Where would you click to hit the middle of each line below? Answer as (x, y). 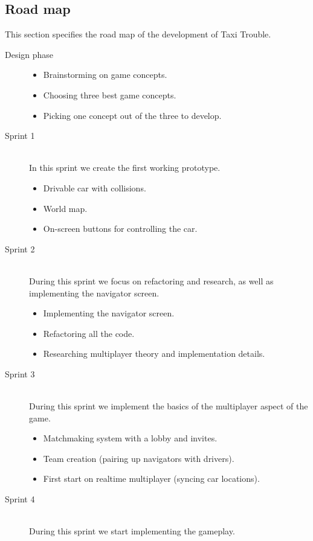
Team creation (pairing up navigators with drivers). (139, 458)
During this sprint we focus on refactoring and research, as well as (151, 280)
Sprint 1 (20, 136)
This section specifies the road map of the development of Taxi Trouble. (138, 34)
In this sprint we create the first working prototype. (125, 168)
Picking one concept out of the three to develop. (132, 115)
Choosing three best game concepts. (110, 94)
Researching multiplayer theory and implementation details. (154, 354)
